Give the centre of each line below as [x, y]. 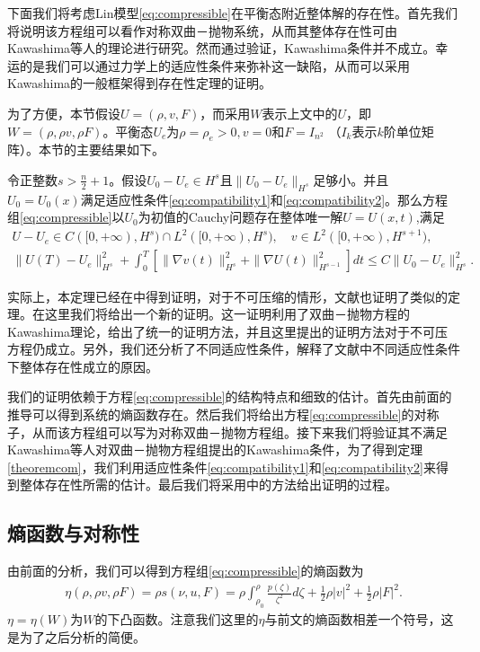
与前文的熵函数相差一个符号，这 [359, 618]
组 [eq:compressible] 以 [66, 217]
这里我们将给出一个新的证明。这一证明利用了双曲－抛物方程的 [227, 314]
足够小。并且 [351, 179]
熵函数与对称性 [73, 533]
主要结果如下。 [120, 150]
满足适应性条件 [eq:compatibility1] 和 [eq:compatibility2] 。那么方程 [264, 199]
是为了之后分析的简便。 [76, 636]
